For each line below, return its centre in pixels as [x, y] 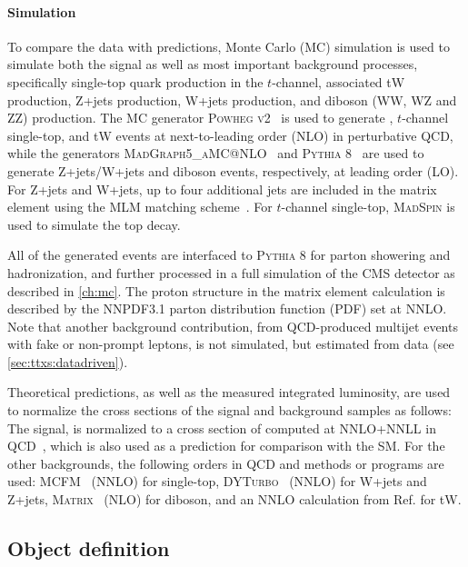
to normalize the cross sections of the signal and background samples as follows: [229, 410]
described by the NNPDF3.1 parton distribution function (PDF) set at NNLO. [227, 308]
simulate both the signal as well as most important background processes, [213, 64]
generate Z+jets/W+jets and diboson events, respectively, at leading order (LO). [233, 170]
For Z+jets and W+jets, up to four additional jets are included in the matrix [222, 189]
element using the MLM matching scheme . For [140, 207]
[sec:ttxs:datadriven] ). [68, 361]
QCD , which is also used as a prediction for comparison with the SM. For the [226, 446]
